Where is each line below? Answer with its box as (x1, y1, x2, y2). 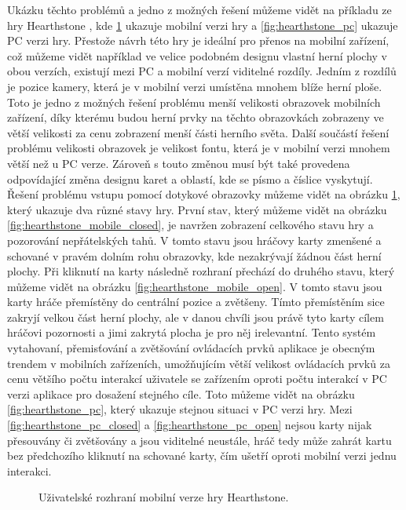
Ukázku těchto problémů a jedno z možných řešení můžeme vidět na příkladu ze (7, 2, 392, 17)
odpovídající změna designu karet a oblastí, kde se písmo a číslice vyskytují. (7, 170, 373, 187)
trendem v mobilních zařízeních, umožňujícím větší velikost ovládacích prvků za (7, 355, 390, 371)
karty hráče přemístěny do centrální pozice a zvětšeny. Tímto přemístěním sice (7, 293, 385, 310)
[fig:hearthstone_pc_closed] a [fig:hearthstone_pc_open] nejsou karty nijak (7, 417, 372, 433)
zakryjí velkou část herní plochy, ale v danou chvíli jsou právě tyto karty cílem (7, 308, 384, 325)
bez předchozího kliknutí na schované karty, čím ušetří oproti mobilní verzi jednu (7, 447, 397, 464)
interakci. (7, 462, 52, 479)
